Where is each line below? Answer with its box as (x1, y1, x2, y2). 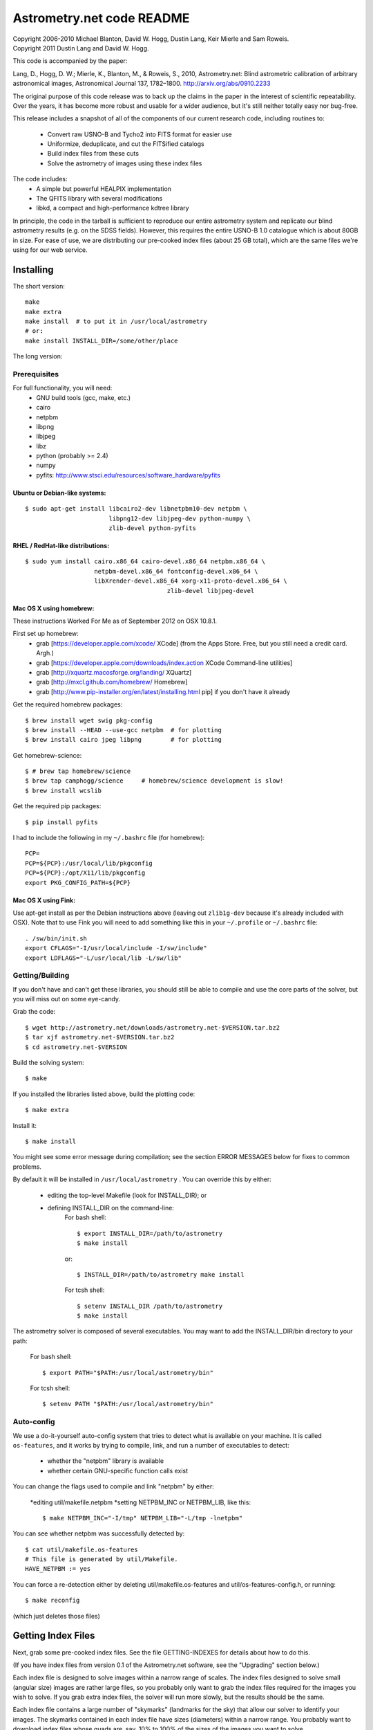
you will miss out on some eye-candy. (12, 995, 121, 1003)
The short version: (12, 282, 65, 290)
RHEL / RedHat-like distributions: (12, 542, 110, 550)
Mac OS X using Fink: (12, 896, 76, 904)
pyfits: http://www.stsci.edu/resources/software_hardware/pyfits (36, 471, 221, 479)
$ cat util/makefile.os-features (25, 1545, 138, 1554)
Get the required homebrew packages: (12, 700, 123, 709)
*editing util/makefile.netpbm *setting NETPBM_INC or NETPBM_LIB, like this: (30, 1498, 251, 1506)
